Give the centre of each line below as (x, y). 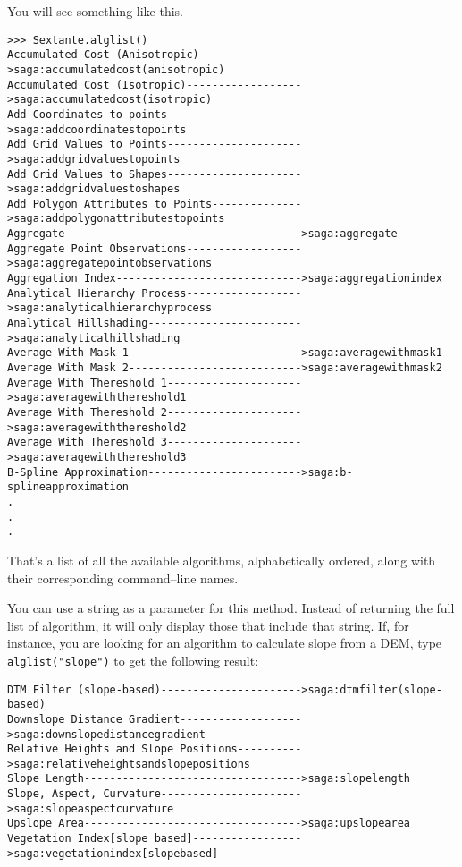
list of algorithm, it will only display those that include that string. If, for (208, 625)
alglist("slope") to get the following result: (133, 660)
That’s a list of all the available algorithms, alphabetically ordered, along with (222, 560)
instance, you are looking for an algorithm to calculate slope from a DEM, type (225, 643)
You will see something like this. (95, 11)
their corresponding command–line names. (123, 578)
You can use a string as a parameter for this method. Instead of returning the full (231, 608)
